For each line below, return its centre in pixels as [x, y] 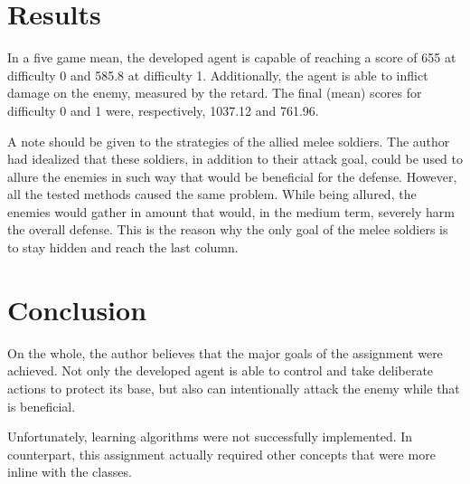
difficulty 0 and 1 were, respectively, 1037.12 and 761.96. [163, 110]
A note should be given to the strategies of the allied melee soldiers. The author [229, 141]
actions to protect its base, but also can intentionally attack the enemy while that [234, 388]
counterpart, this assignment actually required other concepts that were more [221, 454]
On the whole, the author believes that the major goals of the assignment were [225, 352]
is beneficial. [42, 406]
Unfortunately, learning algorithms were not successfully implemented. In [210, 437]
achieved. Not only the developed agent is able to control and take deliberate [221, 370]
